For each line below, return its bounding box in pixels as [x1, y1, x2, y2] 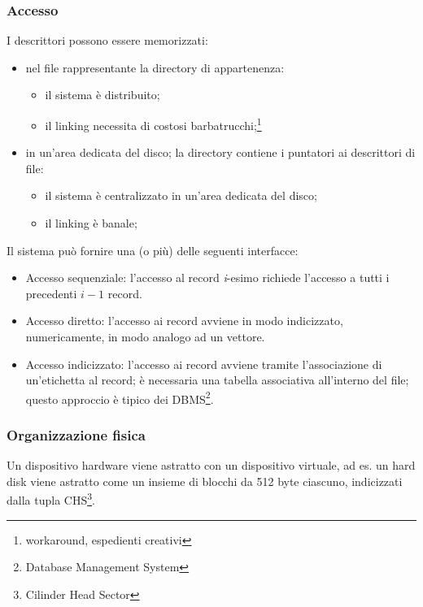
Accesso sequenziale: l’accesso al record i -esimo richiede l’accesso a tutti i [25, 269, 390, 286]
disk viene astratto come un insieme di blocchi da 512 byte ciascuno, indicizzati [7, 472, 403, 489]
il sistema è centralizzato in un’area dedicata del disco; [45, 187, 317, 204]
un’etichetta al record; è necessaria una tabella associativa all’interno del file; [25, 371, 409, 388]
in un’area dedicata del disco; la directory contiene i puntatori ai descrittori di [25, 144, 416, 161]
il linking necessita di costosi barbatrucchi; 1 [45, 115, 262, 133]
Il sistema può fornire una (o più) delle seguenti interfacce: [7, 241, 299, 258]
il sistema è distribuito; [45, 86, 160, 103]
